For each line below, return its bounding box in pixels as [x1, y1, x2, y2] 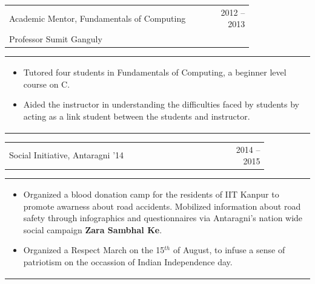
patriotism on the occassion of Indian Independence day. [23, 256, 233, 268]
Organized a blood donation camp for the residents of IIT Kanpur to [23, 188, 279, 201]
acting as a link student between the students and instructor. [23, 109, 250, 122]
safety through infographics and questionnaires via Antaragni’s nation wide [23, 211, 303, 224]
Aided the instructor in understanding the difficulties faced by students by [23, 98, 299, 111]
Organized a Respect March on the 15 [23, 244, 165, 256]
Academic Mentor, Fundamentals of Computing [9, 11, 186, 24]
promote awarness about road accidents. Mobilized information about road [23, 199, 301, 212]
